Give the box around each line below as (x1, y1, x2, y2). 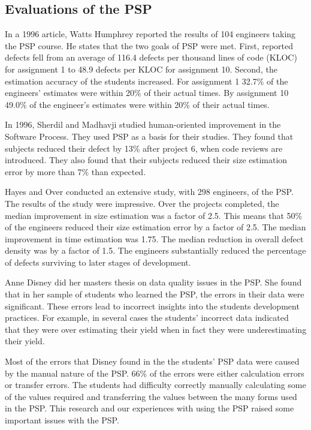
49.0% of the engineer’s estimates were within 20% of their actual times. (5, 98, 270, 110)
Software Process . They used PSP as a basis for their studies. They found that (5, 130, 294, 142)
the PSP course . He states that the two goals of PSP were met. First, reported (5, 39, 294, 52)
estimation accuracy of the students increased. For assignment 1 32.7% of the (5, 74, 288, 87)
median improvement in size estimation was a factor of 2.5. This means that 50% (5, 209, 303, 221)
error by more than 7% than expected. (5, 165, 146, 178)
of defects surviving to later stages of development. (5, 255, 191, 268)
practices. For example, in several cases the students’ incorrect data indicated (5, 311, 289, 324)
